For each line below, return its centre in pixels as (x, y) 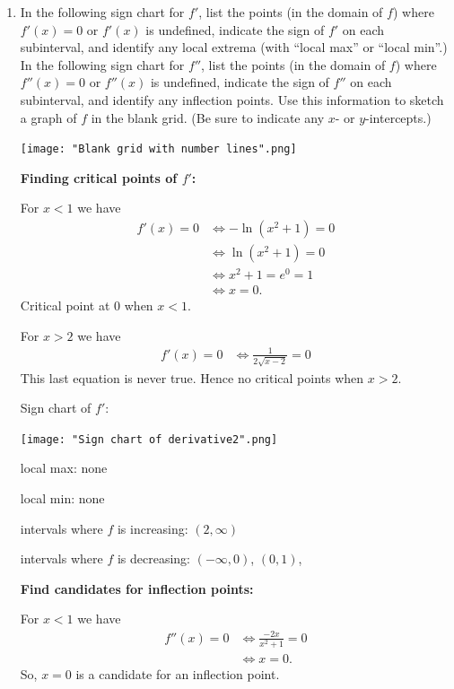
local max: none (64, 468)
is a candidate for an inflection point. (178, 673)
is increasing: (153, 528)
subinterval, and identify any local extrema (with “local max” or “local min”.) (234, 47)
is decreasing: (154, 558)
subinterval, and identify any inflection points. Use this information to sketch (232, 99)
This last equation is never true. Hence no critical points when (192, 377)
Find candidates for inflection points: (137, 588)
